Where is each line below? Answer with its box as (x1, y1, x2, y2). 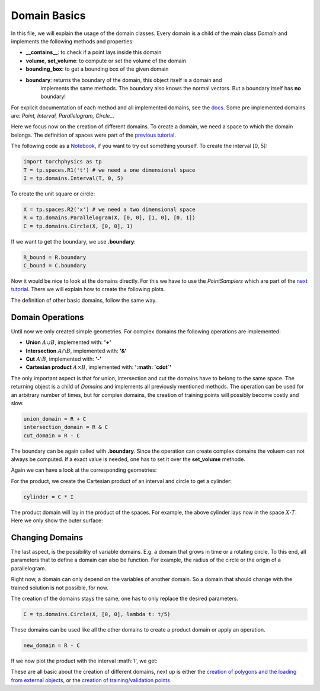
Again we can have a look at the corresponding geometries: (11, 466, 157, 474)
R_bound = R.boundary (23, 254, 87, 261)
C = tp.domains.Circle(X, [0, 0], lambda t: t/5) (23, 611, 171, 618)
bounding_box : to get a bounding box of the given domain (25, 65, 169, 72)
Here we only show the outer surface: (11, 517, 103, 524)
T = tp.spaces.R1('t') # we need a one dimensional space (23, 166, 196, 173)
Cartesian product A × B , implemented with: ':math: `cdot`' (25, 364, 172, 371)
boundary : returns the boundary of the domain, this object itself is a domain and (25, 76, 222, 83)
